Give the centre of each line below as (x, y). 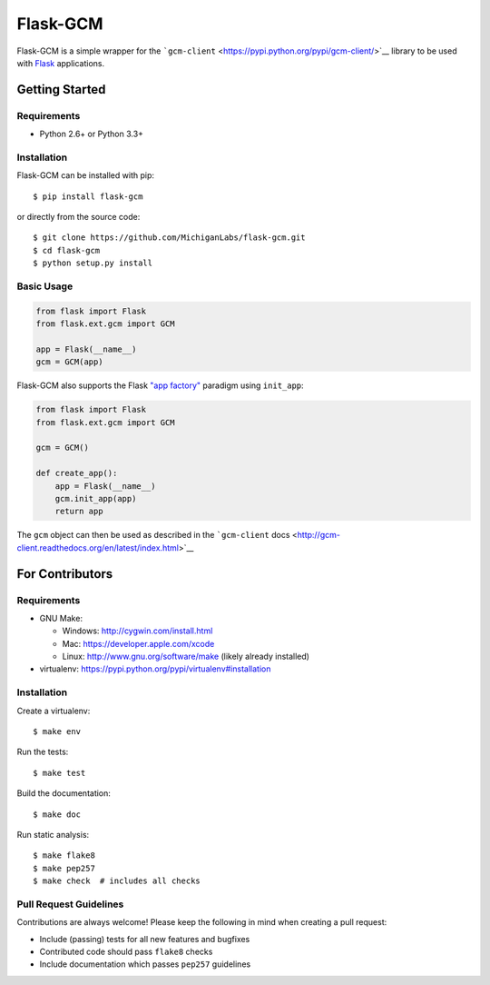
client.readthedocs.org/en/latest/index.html (98, 547)
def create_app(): (77, 473)
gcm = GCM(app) (69, 362)
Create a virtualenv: (54, 711)
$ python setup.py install (93, 263)
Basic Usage (45, 286)
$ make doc (57, 814)
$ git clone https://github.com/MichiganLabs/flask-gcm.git (169, 238)
